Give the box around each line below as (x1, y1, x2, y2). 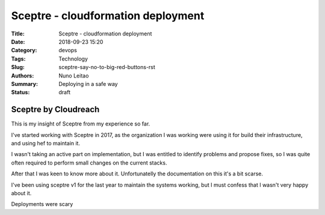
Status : (11, 89, 30, 96)
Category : (11, 47, 37, 54)
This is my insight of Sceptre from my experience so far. (11, 120, 150, 127)
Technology (58, 55, 88, 62)
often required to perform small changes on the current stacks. (11, 159, 167, 166)
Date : (11, 38, 25, 45)
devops (58, 47, 78, 54)
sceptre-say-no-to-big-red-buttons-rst (58, 64, 156, 71)
